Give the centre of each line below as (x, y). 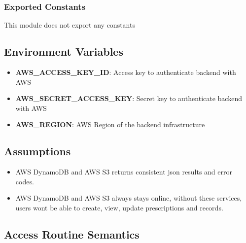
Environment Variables (64, 52)
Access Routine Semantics (72, 234)
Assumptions (37, 151)
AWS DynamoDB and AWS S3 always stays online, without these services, (129, 198)
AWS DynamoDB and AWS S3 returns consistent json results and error (124, 172)
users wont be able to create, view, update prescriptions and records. (119, 207)
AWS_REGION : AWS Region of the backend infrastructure (110, 124)
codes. (25, 181)
